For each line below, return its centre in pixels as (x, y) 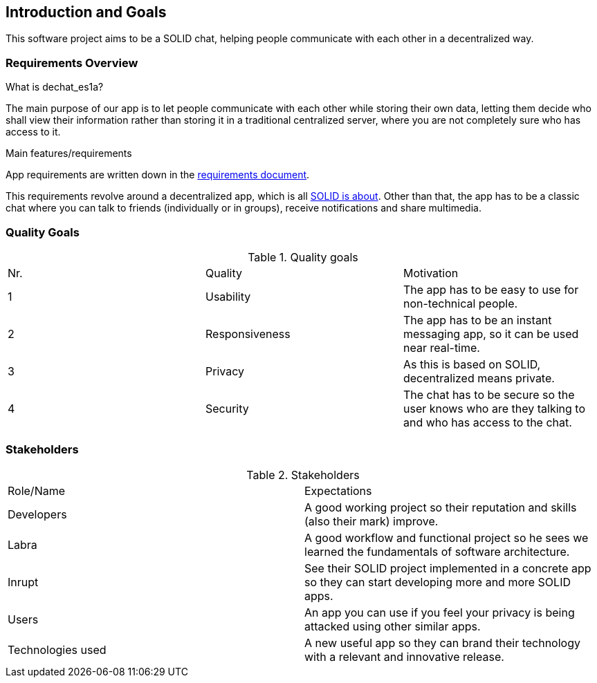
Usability (228, 296)
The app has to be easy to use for (491, 289)
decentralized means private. (479, 378)
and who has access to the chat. (487, 422)
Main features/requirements (69, 153)
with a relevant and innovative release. (404, 656)
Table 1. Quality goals (303, 257)
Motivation (431, 273)
